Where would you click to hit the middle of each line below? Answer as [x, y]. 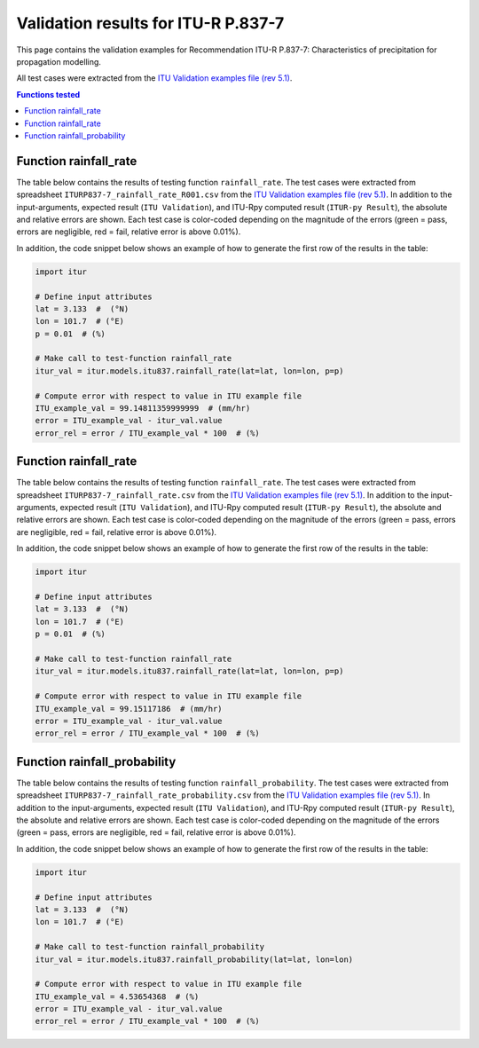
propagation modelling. [59, 61]
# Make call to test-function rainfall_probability [150, 947]
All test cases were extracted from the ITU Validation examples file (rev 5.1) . [154, 78]
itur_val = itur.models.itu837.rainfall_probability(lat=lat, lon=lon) [194, 959]
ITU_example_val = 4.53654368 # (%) [117, 997]
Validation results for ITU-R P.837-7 [150, 23]
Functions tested [48, 94]
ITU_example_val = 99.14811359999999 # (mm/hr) [143, 409]
